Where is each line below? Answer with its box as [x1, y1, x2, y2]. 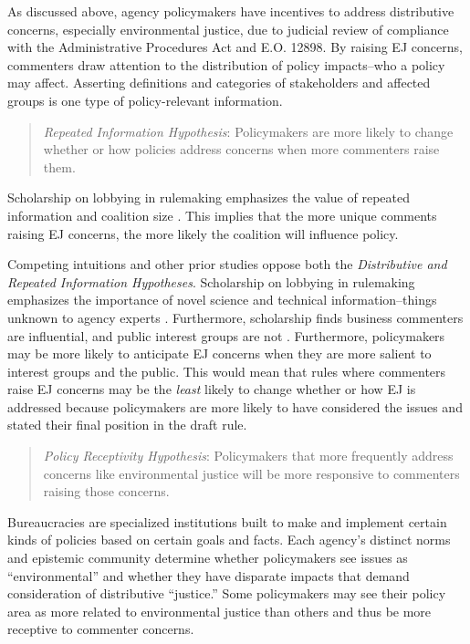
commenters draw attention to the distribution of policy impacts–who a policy [7, 55, 445, 74]
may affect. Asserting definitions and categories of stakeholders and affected [7, 73, 431, 92]
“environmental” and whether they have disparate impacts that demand [7, 566, 410, 585]
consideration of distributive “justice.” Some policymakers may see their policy [7, 584, 446, 603]
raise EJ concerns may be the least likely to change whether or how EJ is [7, 379, 416, 399]
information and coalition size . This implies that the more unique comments [7, 205, 437, 224]
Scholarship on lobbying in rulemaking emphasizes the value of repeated [7, 188, 410, 207]
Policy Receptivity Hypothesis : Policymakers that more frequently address [43, 446, 454, 465]
